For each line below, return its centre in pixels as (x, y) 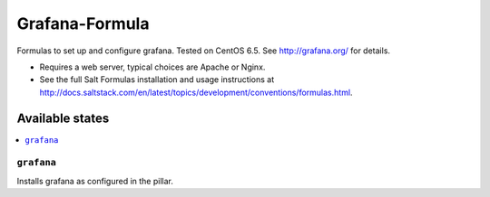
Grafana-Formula (83, 23)
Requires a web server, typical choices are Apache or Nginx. (152, 67)
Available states (63, 118)
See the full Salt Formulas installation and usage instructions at (157, 80)
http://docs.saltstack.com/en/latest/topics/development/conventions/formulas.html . (196, 92)
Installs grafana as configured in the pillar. (95, 181)
